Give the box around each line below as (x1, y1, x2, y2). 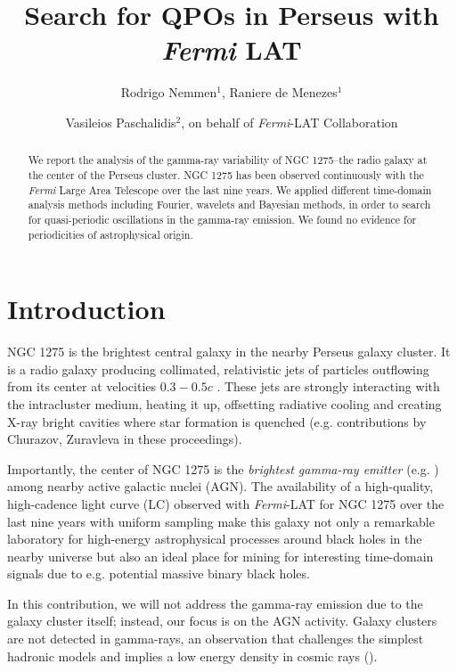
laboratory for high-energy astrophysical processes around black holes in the (7, 529, 422, 548)
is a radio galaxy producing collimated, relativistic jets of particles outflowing (7, 359, 429, 378)
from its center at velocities (7, 377, 157, 396)
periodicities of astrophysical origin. (28, 226, 193, 242)
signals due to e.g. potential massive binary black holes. (7, 564, 310, 583)
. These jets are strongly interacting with (216, 377, 440, 396)
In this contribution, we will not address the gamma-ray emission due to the (7, 594, 423, 612)
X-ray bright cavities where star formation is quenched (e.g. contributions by (7, 412, 427, 430)
